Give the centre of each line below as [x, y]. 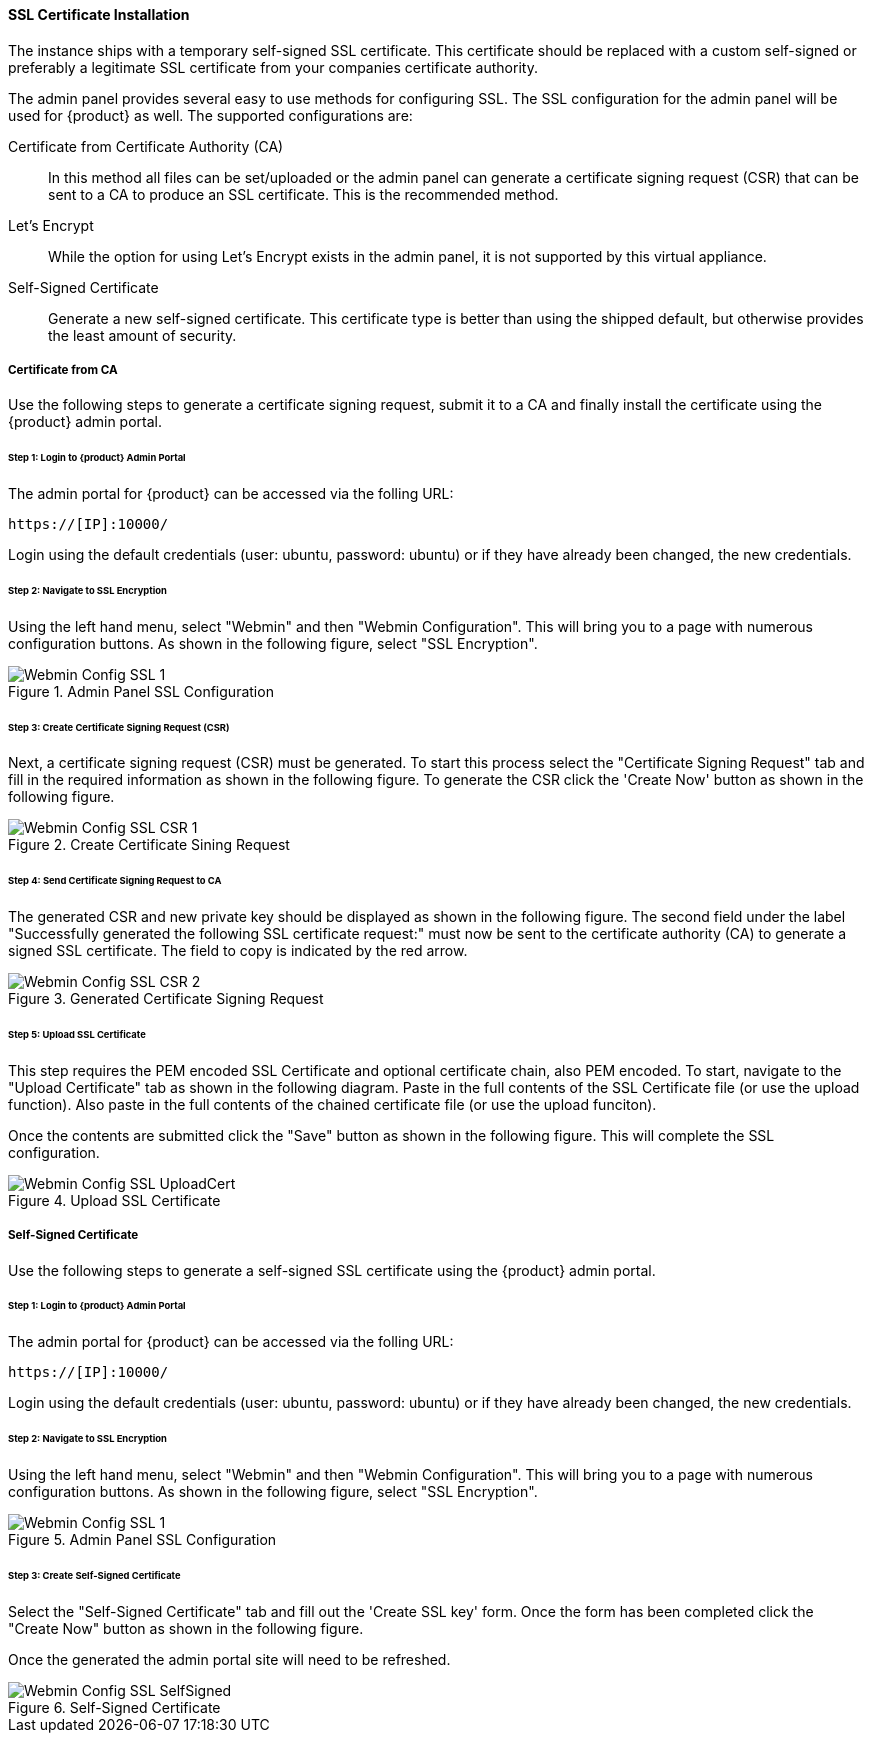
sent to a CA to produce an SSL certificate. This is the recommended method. [303, 194]
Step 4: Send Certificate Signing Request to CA [115, 881]
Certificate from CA [63, 370]
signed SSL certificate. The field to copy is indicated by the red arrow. [238, 951]
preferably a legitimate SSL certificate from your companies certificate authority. [273, 67]
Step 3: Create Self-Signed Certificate [94, 1575]
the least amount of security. [142, 335]
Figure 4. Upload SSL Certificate [114, 1200]
